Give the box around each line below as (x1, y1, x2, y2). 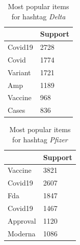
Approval (8, 215, 36, 226)
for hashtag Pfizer (12, 134, 68, 144)
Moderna (8, 228, 36, 238)
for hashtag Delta (11, 11, 66, 21)
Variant (8, 67, 31, 77)
